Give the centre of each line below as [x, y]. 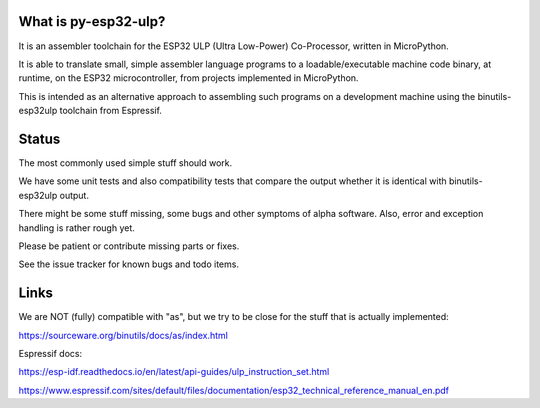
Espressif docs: [50, 354]
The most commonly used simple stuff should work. [125, 162]
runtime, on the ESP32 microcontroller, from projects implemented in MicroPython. [188, 78]
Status [39, 138]
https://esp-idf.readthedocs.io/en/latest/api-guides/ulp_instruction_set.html [174, 372]
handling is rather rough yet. [76, 227]
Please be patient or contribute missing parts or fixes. [129, 246]
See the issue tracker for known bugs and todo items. [129, 264]
